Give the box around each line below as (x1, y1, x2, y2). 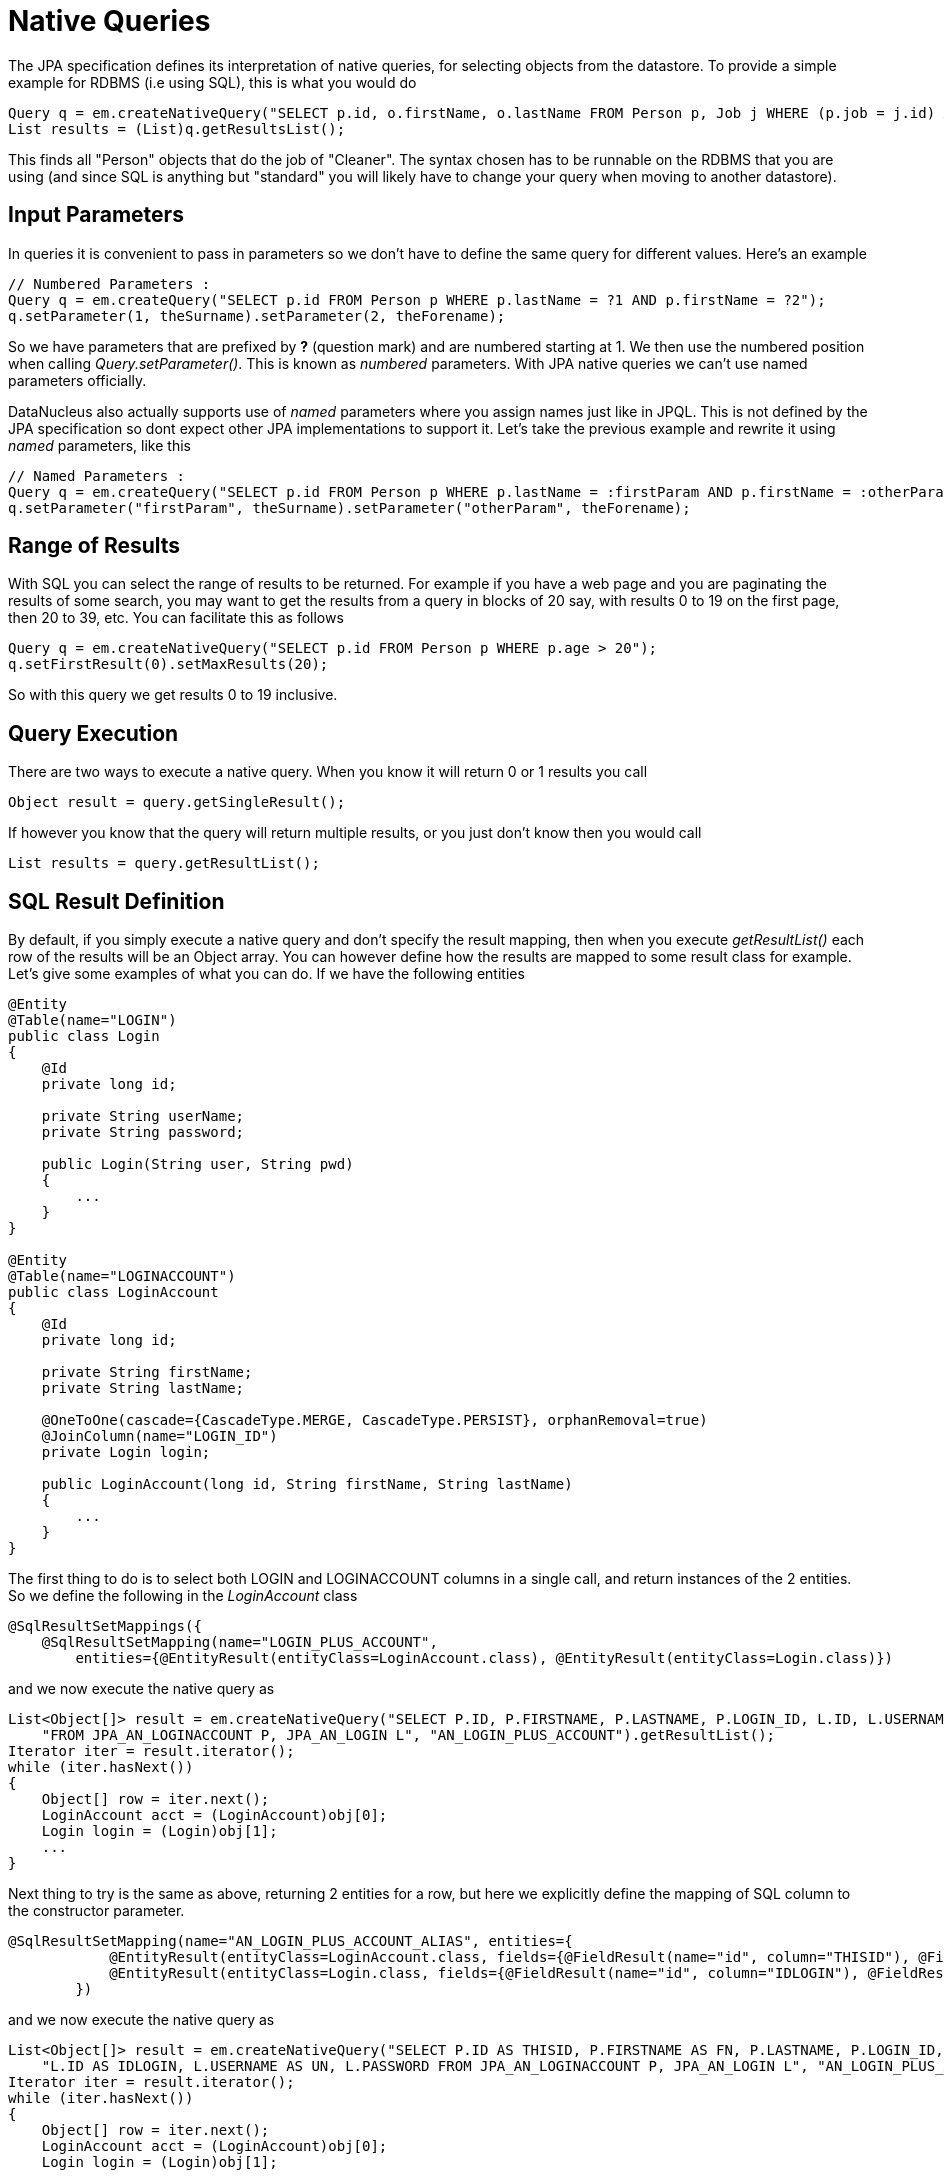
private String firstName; (41, 1364, 253, 1381)
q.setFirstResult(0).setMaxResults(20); (8, 656, 329, 673)
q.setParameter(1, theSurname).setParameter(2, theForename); (8, 307, 506, 324)
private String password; (41, 1124, 245, 1141)
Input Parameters (8, 202, 184, 228)
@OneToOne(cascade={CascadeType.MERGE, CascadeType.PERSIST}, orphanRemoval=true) (41, 1412, 708, 1429)
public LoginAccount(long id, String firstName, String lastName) (41, 1476, 573, 1493)
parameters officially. (8, 371, 147, 389)
